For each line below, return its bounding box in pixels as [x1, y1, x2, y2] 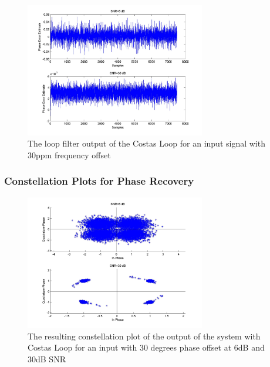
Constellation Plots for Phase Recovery [4, 174, 194, 188]
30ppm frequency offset [28, 148, 111, 161]
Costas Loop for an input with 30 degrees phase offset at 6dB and [28, 341, 265, 354]
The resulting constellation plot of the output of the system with [28, 329, 261, 342]
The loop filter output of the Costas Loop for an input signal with [28, 137, 265, 149]
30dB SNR [28, 352, 66, 365]
